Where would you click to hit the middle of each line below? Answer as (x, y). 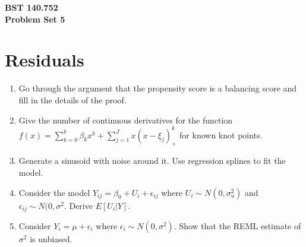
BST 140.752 (31, 7)
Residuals (45, 60)
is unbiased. (51, 239)
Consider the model (54, 192)
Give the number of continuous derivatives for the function (126, 120)
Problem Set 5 (35, 19)
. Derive (78, 205)
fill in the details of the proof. (72, 99)
